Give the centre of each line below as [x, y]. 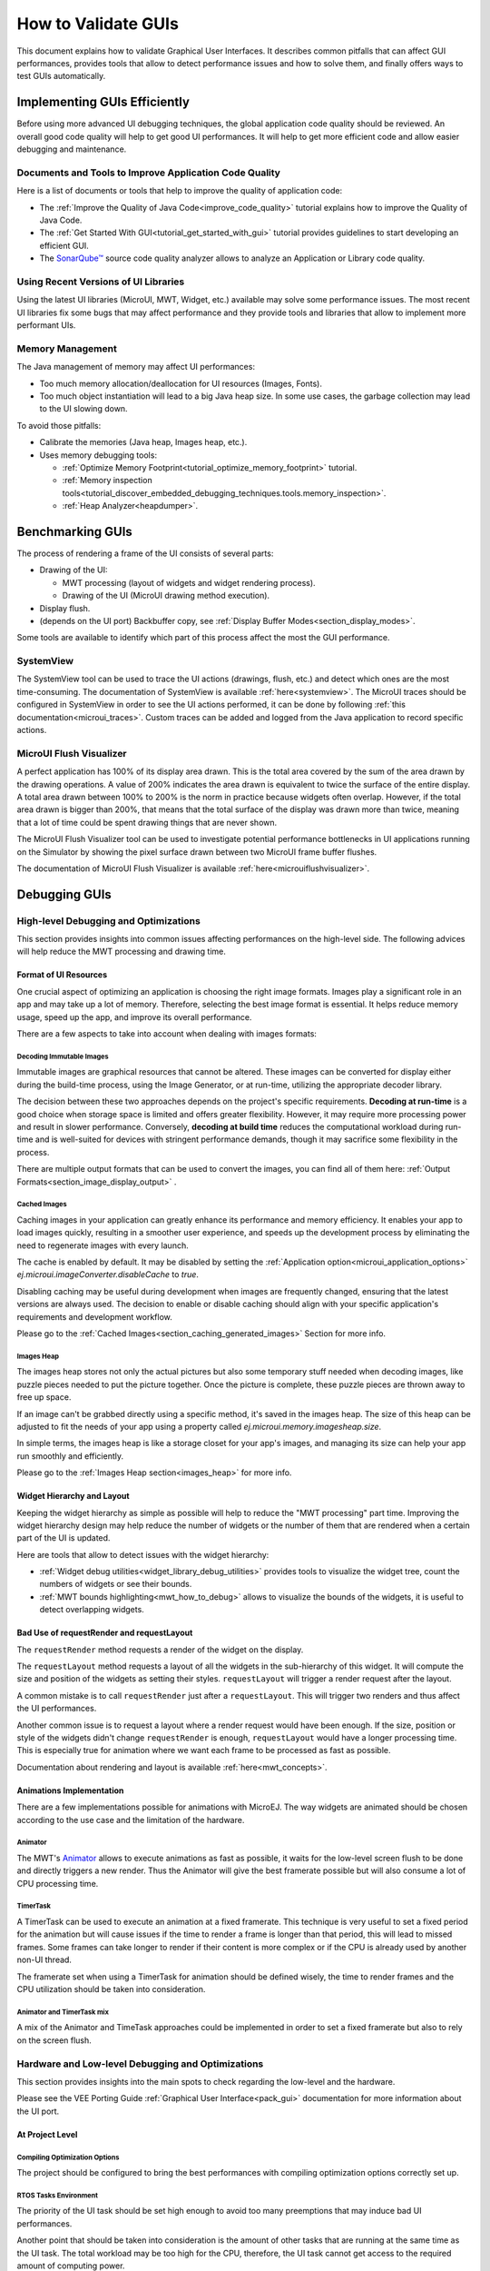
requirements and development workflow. [94, 1316]
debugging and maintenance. [72, 149]
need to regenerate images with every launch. [103, 1245]
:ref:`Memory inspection [108, 481]
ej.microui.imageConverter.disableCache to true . [108, 1274]
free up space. [44, 1397]
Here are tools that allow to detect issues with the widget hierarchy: [143, 1554]
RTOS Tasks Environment [58, 2195]
